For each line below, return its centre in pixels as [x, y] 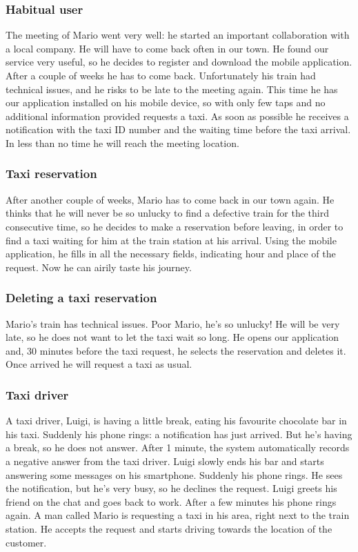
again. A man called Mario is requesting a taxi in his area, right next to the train [178, 515]
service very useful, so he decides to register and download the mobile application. [179, 62]
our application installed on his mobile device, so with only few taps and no [166, 102]
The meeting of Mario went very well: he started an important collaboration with [178, 35]
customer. [26, 542]
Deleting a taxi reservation [81, 298]
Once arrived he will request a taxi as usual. [99, 364]
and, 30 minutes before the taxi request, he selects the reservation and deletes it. [176, 350]
